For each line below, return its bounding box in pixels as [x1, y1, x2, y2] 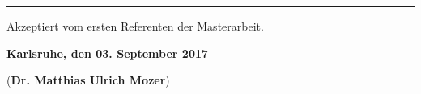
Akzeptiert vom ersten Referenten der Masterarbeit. [6, 18, 264, 34]
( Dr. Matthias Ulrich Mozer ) [6, 72, 170, 88]
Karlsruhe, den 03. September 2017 [6, 44, 209, 61]
